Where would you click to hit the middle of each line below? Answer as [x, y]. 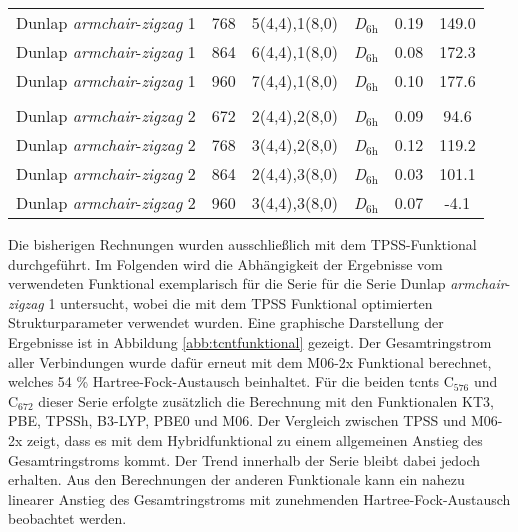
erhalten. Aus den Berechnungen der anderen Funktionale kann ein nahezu [236, 479]
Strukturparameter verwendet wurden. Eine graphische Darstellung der [226, 322]
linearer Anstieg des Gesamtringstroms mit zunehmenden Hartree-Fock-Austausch [259, 498]
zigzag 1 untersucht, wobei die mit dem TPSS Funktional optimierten [220, 302]
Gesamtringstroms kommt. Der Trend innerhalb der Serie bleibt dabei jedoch [244, 459]
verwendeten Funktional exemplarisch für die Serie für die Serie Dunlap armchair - [259, 283]
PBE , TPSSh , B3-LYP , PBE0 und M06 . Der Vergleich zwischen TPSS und [237, 420]
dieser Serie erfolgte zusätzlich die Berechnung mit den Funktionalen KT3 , [266, 400]
